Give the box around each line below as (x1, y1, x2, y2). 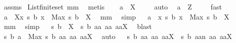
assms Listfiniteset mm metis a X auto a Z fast (4, 1, 222, 11)
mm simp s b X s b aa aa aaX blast (4, 21, 152, 31)
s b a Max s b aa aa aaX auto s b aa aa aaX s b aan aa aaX (4, 30, 232, 41)
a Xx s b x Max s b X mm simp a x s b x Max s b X (4, 11, 229, 21)
